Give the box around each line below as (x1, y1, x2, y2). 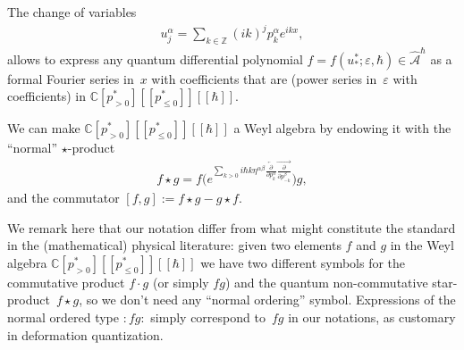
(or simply (152, 272, 209, 291)
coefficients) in (7, 87, 86, 105)
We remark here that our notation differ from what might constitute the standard (7, 218, 456, 237)
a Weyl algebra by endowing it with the (233, 119, 451, 137)
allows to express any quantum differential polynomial (7, 49, 303, 68)
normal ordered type (7, 308, 119, 326)
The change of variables (7, 3, 137, 21)
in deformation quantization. (7, 325, 164, 344)
